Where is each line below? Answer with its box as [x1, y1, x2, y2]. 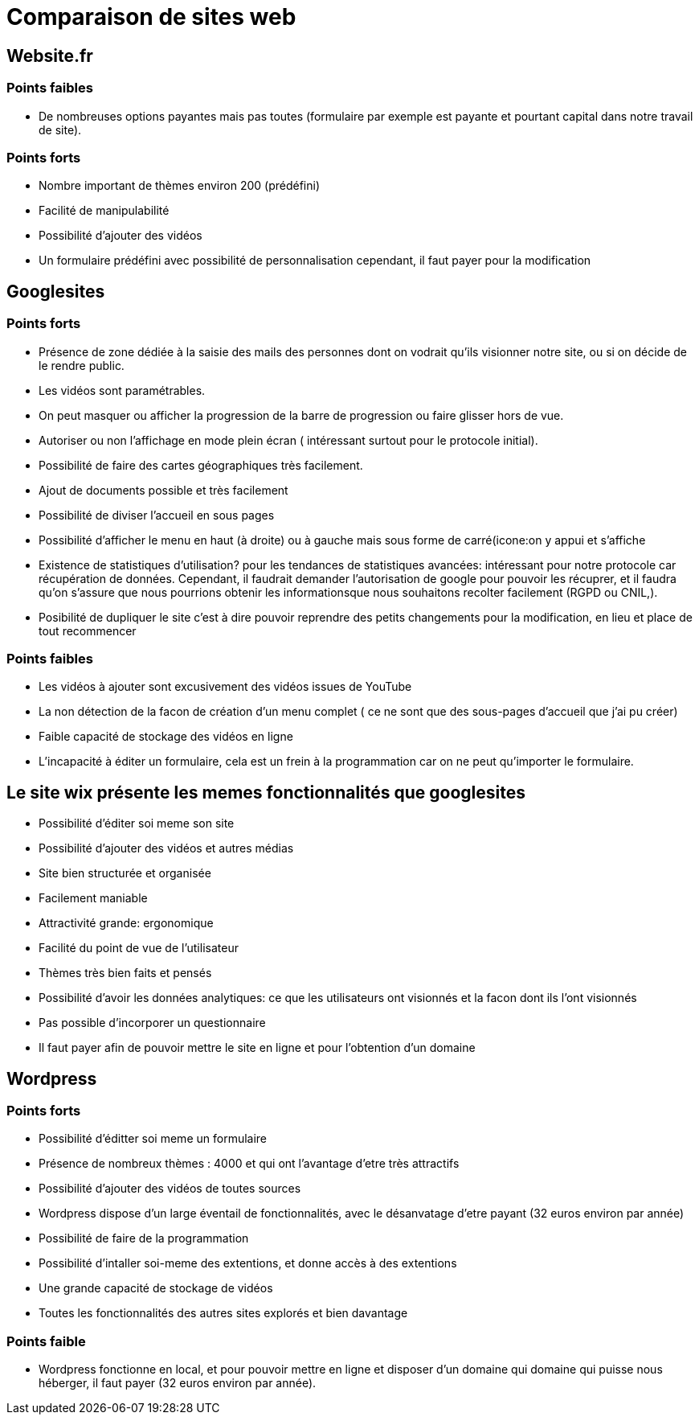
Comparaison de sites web [6, 3, 296, 31]
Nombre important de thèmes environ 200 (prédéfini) [39, 179, 320, 193]
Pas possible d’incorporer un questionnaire [39, 1016, 266, 1030]
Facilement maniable [39, 891, 148, 906]
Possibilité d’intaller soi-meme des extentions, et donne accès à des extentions [39, 1256, 457, 1271]
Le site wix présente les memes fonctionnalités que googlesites [6, 782, 526, 803]
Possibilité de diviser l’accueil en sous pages [39, 507, 275, 522]
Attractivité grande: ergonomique [39, 916, 214, 930]
